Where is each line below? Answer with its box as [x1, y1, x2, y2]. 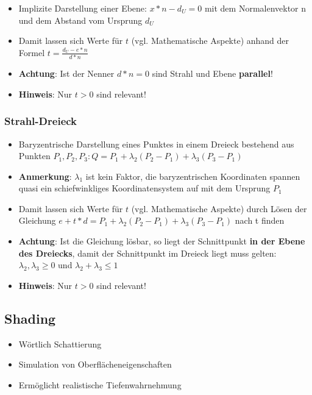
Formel [18, 46, 45, 59]
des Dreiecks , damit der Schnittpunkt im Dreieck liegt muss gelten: [18, 246, 277, 259]
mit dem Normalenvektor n [204, 2, 307, 14]
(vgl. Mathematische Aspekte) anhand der [131, 34, 289, 47]
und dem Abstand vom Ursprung [18, 13, 143, 26]
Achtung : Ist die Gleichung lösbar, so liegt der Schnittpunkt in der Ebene [18, 235, 305, 247]
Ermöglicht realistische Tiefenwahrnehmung [18, 378, 182, 391]
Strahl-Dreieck [4, 113, 77, 129]
